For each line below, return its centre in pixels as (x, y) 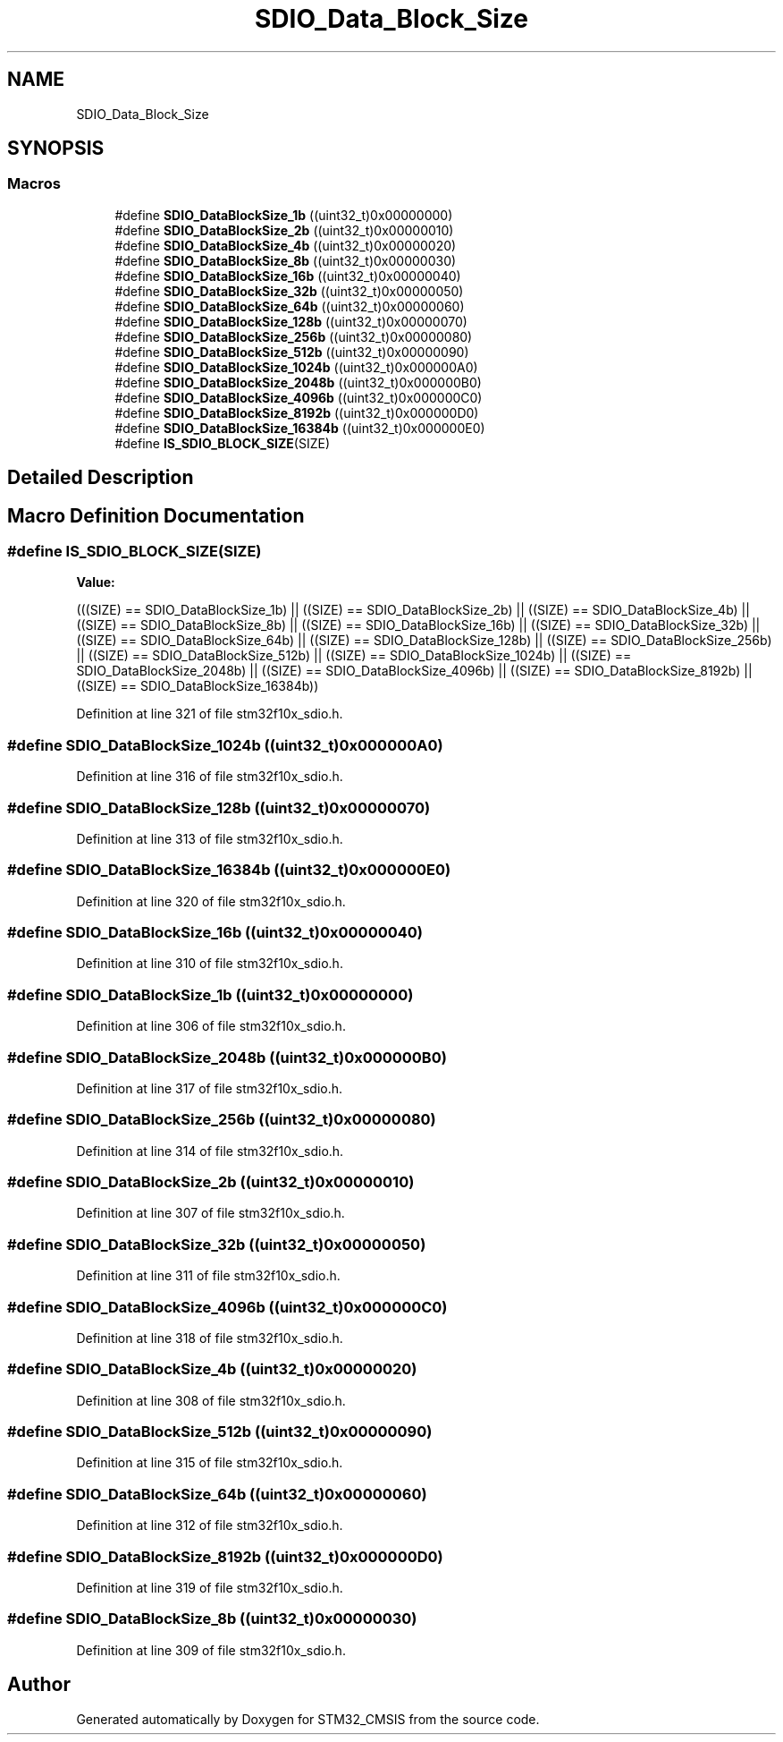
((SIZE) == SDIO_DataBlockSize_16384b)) (198, 686)
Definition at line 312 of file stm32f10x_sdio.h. (210, 1525)
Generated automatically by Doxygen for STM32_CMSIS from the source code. (308, 1719)
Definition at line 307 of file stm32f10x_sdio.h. (210, 1213)
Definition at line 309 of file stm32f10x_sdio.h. (211, 1650)
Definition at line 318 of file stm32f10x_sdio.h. (210, 1338)
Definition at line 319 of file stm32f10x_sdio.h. (210, 1587)
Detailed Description (101, 478)
